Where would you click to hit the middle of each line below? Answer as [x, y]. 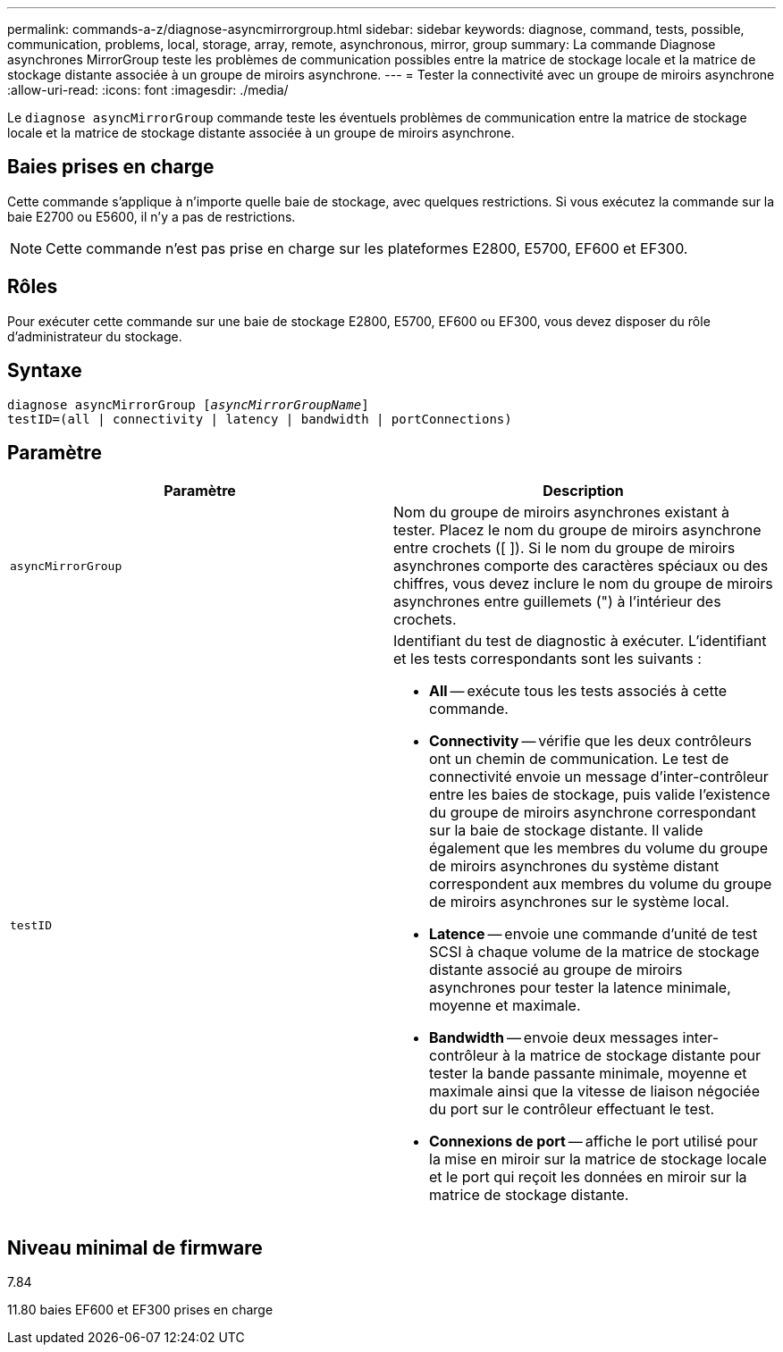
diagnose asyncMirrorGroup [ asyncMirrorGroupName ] [188, 404]
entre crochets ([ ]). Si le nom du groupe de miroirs [564, 548]
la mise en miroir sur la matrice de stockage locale [598, 1159]
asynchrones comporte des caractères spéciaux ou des [581, 566]
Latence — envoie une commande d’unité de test [594, 934]
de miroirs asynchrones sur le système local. [579, 902]
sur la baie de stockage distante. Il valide [566, 831]
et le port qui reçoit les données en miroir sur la [588, 1177]
